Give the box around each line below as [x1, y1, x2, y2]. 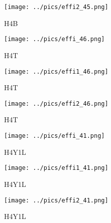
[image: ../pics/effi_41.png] [4, 132, 105, 139]
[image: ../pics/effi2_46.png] [4, 100, 108, 107]
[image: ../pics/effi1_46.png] [4, 68, 108, 75]
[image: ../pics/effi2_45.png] [4, 4, 108, 11]
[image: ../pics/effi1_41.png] [4, 164, 108, 172]
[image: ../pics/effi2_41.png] [4, 196, 108, 204]
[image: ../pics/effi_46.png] [4, 36, 105, 43]
